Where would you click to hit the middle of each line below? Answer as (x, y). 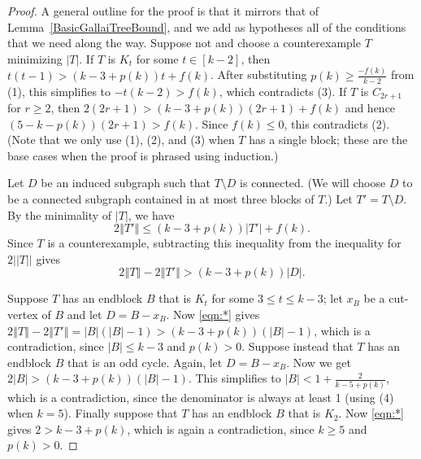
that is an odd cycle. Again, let (145, 362)
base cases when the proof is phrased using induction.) (143, 155)
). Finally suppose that (121, 413)
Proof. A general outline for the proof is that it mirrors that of (163, 11)
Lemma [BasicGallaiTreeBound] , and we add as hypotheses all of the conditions (207, 26)
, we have (151, 214)
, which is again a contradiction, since (221, 428)
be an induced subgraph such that (126, 183)
